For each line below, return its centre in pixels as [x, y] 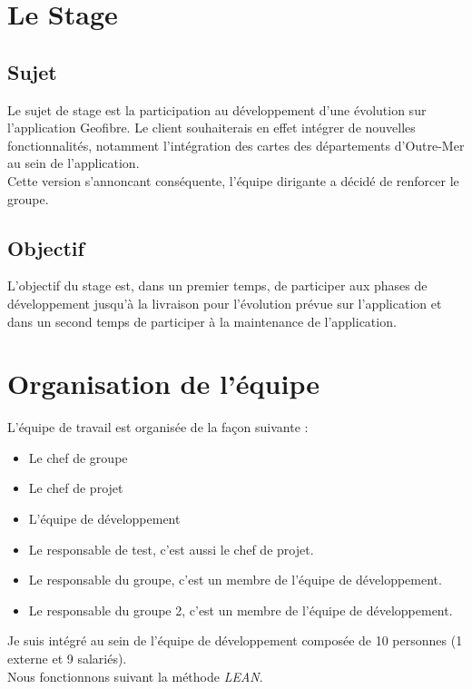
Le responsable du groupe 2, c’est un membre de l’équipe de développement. [241, 610]
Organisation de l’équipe [163, 384]
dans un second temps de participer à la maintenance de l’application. [202, 321]
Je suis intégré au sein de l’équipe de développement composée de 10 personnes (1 [235, 640]
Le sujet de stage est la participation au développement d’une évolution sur [217, 109]
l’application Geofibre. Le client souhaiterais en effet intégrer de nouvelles [211, 128]
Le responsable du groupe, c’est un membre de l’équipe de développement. [235, 580]
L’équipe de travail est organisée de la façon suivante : [158, 427]
